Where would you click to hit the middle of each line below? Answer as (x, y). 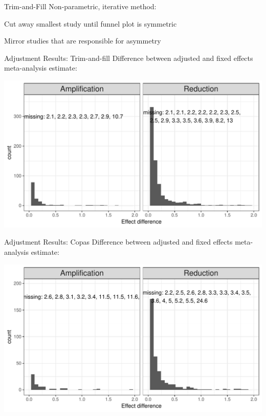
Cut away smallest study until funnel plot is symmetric (91, 23)
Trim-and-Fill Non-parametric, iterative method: (80, 6)
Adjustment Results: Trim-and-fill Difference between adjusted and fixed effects (129, 58)
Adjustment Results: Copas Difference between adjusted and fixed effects (118, 242)
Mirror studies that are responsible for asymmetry (83, 41)
